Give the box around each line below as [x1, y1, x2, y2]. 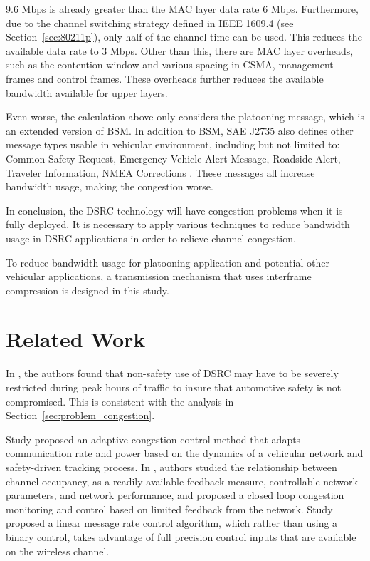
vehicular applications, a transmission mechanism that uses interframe [6, 269, 312, 284]
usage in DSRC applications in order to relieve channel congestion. [6, 230, 296, 245]
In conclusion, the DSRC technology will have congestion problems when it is [6, 202, 343, 217]
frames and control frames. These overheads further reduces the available [6, 71, 324, 86]
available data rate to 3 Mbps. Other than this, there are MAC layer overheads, [6, 43, 354, 58]
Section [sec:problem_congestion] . [6, 408, 155, 423]
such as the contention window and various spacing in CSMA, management [6, 57, 334, 72]
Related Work [6, 324, 146, 354]
